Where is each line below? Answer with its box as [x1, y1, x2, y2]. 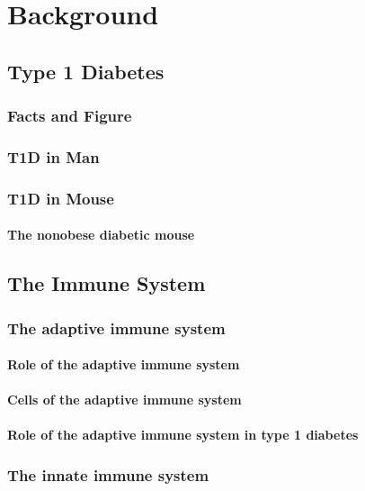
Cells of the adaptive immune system [7, 390, 242, 409]
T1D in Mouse [7, 186, 114, 209]
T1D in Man [7, 145, 100, 168]
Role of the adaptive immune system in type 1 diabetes [7, 425, 359, 444]
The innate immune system [7, 463, 209, 486]
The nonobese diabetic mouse [7, 225, 195, 244]
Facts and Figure [7, 105, 132, 127]
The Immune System [7, 269, 206, 297]
